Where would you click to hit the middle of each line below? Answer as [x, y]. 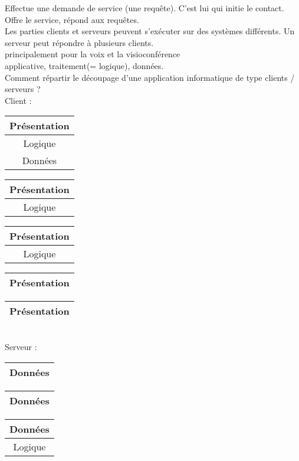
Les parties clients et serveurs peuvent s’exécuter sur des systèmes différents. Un [150, 31]
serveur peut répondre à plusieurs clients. [79, 42]
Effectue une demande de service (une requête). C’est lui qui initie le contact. [144, 8]
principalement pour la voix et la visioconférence [93, 54]
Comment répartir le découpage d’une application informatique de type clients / [150, 77]
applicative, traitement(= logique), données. [84, 65]
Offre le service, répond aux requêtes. [72, 19]
